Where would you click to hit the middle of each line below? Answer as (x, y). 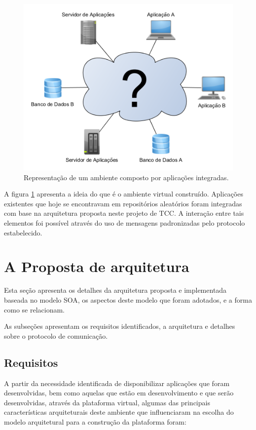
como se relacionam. (34, 309)
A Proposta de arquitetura (97, 266)
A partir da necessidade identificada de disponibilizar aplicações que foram (117, 383)
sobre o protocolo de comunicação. (56, 335)
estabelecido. (23, 232)
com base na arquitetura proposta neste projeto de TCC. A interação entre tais (124, 213)
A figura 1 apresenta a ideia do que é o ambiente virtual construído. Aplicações (124, 194)
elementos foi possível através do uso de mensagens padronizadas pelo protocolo (125, 223)
